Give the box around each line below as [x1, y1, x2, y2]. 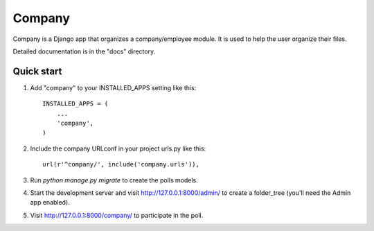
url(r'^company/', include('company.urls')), [42, 160, 200, 169]
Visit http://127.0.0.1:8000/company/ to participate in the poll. [30, 211, 204, 219]
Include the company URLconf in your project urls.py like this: [30, 144, 206, 153]
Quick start [12, 65, 62, 77]
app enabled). [30, 198, 71, 207]
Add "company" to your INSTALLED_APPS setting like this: [30, 83, 197, 92]
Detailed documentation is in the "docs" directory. [12, 47, 156, 55]
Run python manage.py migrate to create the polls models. [30, 176, 198, 184]
